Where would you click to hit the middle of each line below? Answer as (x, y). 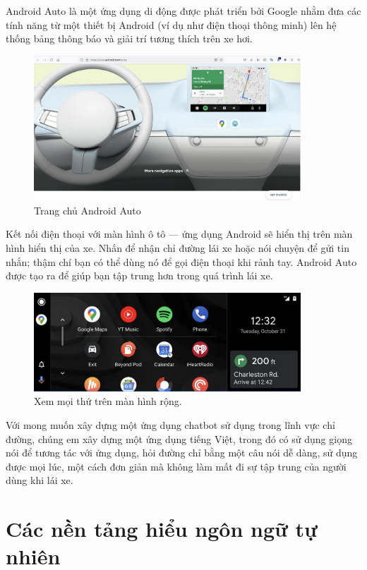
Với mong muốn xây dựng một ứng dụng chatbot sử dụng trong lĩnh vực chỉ (170, 424)
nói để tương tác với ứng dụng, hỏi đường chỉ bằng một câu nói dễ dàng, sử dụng (182, 453)
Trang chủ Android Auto (88, 210)
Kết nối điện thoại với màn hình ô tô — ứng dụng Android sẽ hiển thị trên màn (179, 234)
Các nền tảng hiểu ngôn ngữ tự (162, 529)
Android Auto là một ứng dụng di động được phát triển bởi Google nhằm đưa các (183, 11)
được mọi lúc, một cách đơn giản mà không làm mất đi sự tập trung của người (176, 466)
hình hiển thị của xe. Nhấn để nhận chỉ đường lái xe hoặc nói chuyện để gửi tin (178, 247)
